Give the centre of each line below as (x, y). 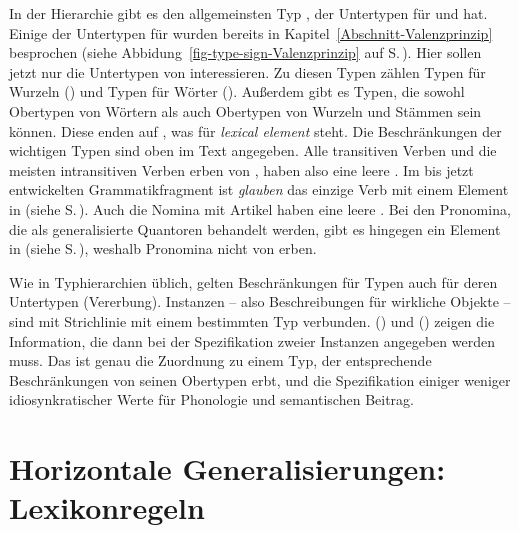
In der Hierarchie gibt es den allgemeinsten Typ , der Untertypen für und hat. (248, 13)
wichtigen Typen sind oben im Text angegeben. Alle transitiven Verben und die (253, 150)
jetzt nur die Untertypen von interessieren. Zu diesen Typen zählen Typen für (247, 71)
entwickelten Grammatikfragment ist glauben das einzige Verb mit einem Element (259, 189)
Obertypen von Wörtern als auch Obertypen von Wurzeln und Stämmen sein (245, 110)
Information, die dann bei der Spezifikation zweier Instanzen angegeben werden (252, 340)
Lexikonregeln (107, 507)
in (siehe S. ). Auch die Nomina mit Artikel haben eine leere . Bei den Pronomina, (260, 208)
